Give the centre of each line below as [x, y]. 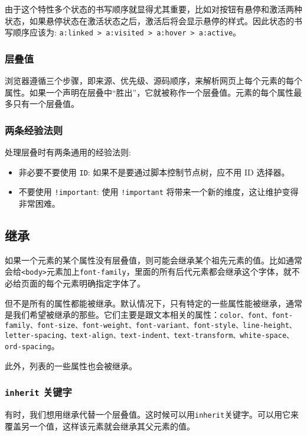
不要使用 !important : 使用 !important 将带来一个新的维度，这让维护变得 [159, 192]
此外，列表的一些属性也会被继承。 [71, 365]
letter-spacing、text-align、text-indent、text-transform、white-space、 [149, 335]
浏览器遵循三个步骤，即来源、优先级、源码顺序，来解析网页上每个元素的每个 [153, 81]
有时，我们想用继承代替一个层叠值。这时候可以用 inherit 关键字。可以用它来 [152, 414]
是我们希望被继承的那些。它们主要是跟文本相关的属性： [112, 315]
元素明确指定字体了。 [104, 283]
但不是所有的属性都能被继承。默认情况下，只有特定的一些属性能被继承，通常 [153, 303]
